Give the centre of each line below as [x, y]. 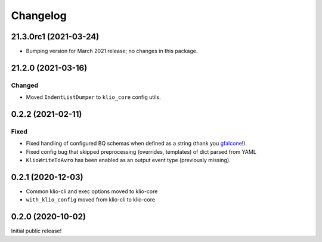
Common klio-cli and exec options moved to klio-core [92, 191]
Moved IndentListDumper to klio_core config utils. [93, 97]
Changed [25, 85]
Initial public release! [36, 231]
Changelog [39, 15]
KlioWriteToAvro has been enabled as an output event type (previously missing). [128, 160]
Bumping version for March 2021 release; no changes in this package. [112, 51]
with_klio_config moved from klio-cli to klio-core [90, 200]
